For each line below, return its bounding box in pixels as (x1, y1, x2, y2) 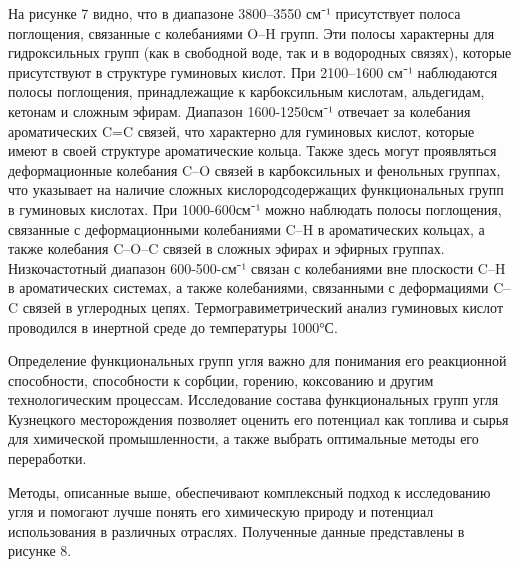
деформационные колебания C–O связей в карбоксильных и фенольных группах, (8, 159, 501, 180)
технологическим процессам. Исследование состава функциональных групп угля (8, 389, 499, 410)
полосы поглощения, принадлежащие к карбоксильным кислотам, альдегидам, (8, 81, 485, 102)
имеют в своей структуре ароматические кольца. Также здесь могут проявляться (8, 140, 497, 161)
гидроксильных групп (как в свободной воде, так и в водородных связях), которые (8, 42, 512, 63)
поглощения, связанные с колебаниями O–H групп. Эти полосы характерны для (8, 22, 495, 43)
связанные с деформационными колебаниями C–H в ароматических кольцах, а (8, 218, 485, 239)
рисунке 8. (8, 540, 72, 561)
